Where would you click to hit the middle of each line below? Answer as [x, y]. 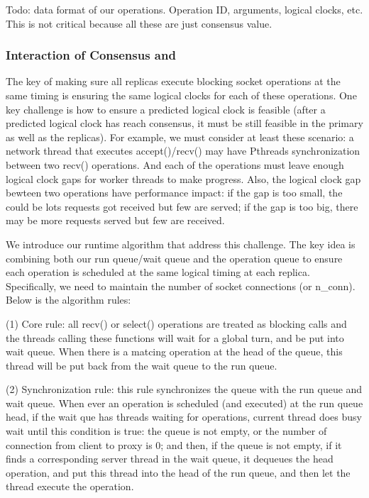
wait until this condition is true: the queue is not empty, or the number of [166, 431]
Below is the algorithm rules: [68, 300]
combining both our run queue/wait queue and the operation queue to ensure [174, 258]
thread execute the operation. [70, 486]
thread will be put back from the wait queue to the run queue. [142, 365]
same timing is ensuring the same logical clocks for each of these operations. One [181, 95]
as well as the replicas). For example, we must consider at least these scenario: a [180, 137]
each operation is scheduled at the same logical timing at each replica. [158, 272]
